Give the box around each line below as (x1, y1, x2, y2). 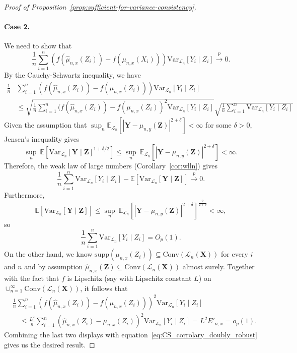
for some (205, 120, 232, 130)
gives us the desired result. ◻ (4, 339, 95, 349)
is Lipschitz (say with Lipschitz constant (67, 273, 192, 283)
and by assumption (24, 261, 83, 272)
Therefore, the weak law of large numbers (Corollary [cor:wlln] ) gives (4, 160, 217, 170)
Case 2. (4, 21, 30, 32)
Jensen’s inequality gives (4, 134, 80, 144)
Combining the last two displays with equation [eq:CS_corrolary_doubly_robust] (4, 329, 257, 340)
